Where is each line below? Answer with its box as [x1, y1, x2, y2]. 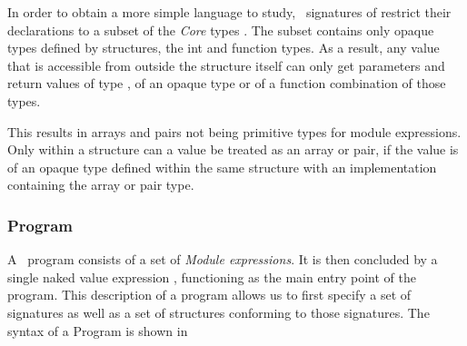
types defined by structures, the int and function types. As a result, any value [7, 38, 440, 57]
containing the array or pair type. [7, 175, 194, 194]
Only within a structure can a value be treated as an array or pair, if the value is [7, 140, 459, 159]
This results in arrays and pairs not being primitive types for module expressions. [7, 122, 462, 141]
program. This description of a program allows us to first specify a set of [7, 285, 412, 304]
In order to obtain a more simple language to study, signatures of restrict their [7, 3, 452, 21]
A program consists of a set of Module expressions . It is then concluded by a [7, 250, 438, 269]
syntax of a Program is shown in [7, 321, 188, 340]
